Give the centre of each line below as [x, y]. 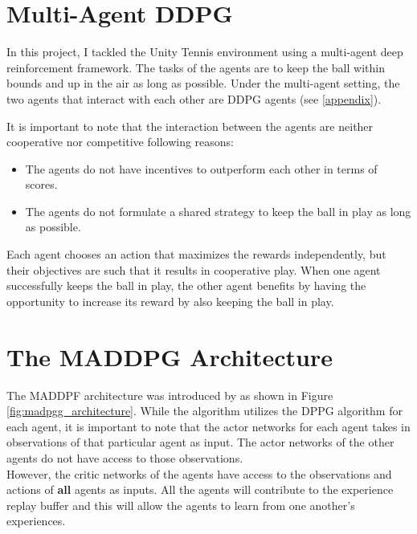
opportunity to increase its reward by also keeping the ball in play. [170, 301]
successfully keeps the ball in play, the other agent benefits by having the [186, 285]
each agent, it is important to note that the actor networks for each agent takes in [208, 426]
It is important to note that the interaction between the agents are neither [190, 126]
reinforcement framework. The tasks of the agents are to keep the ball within [196, 67]
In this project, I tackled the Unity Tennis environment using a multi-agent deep [205, 52]
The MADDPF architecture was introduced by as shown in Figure [170, 395]
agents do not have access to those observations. [125, 457]
